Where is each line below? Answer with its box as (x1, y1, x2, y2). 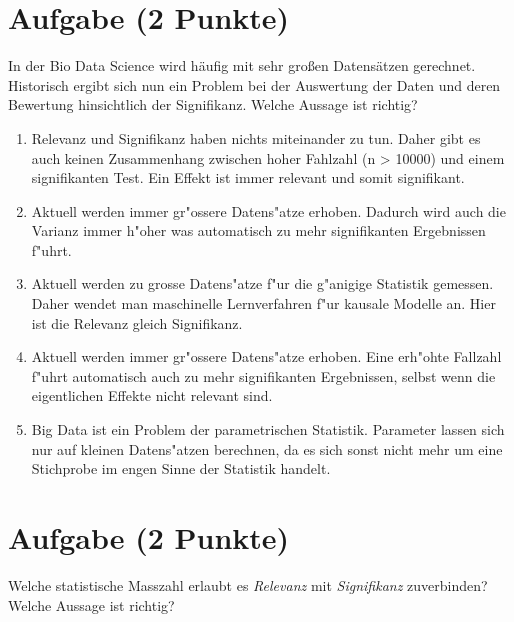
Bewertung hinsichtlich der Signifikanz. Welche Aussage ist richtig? (8, 94, 418, 115)
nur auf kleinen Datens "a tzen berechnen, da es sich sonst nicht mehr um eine (31, 438, 503, 459)
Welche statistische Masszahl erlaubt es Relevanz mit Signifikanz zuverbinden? (8, 574, 488, 595)
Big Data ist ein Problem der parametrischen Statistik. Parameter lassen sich (31, 419, 505, 440)
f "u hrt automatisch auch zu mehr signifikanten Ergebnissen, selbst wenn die (31, 365, 496, 386)
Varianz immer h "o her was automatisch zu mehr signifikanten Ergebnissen (31, 220, 486, 241)
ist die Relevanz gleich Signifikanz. (31, 312, 243, 333)
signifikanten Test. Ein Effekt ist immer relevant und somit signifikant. (31, 167, 465, 188)
